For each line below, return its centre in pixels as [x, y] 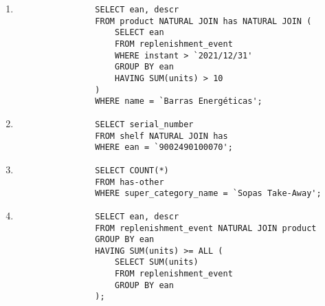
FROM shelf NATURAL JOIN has [161, 136]
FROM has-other [130, 182]
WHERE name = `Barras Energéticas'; [179, 101]
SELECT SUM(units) [156, 262]
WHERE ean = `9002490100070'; [164, 147]
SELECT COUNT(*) [132, 170]
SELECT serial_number [144, 124]
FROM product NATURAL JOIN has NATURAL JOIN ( [203, 21]
